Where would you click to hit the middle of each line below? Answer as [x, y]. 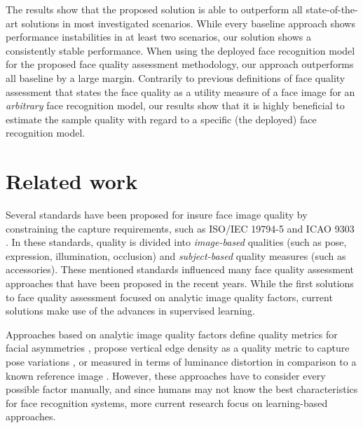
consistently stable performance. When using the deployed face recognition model [180, 50]
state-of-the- [332, 9]
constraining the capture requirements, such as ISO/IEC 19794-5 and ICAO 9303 [180, 228]
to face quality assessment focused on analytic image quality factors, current [169, 297]
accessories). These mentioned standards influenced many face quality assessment [180, 269]
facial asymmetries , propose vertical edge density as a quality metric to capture [178, 348]
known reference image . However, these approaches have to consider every [166, 375]
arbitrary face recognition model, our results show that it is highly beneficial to [175, 105]
